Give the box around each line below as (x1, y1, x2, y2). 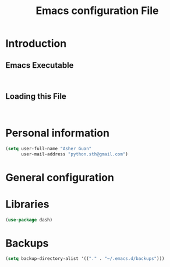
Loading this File (5, 92, 66, 102)
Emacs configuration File (36, 4, 159, 18)
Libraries (5, 197, 49, 211)
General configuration (5, 171, 115, 184)
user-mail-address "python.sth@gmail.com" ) (20, 151, 129, 157)
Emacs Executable (5, 60, 74, 70)
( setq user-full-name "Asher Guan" (5, 145, 92, 151)
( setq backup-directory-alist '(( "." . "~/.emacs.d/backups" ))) (5, 256, 165, 262)
